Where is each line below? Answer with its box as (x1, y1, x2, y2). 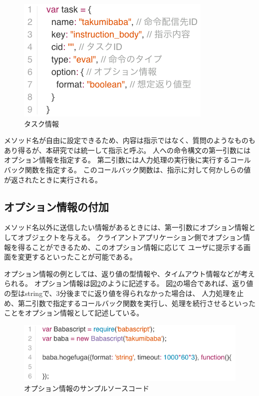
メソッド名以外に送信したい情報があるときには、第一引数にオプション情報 (4, 222, 249, 232)
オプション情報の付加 (4, 198, 109, 214)
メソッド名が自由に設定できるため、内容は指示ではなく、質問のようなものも (4, 135, 256, 145)
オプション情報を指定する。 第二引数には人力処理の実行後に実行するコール (4, 154, 251, 165)
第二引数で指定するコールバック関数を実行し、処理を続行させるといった (17, 297, 256, 308)
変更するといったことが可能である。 (17, 251, 137, 262)
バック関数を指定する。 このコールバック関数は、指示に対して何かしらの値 (4, 164, 251, 174)
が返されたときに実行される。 (4, 174, 102, 184)
